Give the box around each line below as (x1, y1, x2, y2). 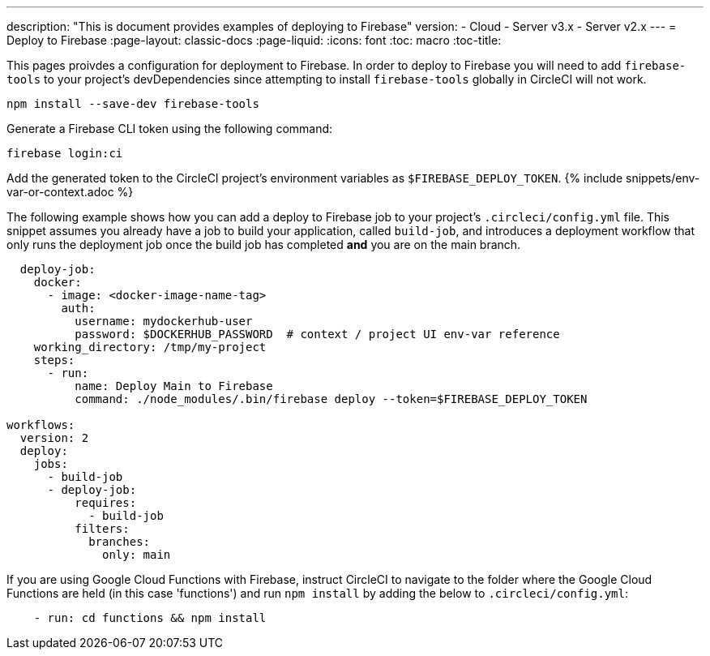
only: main (102, 548, 171, 561)
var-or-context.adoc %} (6, 185, 134, 199)
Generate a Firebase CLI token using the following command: (6, 122, 333, 135)
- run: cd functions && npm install (33, 611, 267, 624)
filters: (75, 522, 130, 535)
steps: (33, 354, 75, 367)
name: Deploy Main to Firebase (75, 379, 273, 392)
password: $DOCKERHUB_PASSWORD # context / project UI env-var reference (75, 328, 560, 341)
